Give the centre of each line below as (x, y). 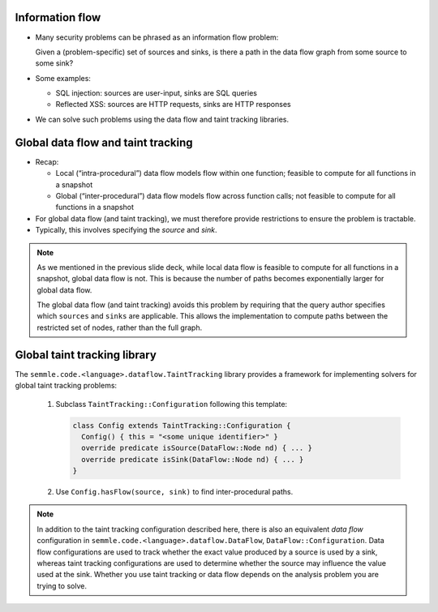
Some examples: (63, 78)
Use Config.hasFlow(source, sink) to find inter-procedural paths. (174, 492)
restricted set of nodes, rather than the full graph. (120, 327)
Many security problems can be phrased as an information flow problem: (157, 37)
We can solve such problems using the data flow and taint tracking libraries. (162, 119)
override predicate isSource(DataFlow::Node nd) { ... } (197, 448)
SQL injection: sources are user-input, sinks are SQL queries (156, 93)
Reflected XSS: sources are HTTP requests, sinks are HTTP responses (173, 105)
